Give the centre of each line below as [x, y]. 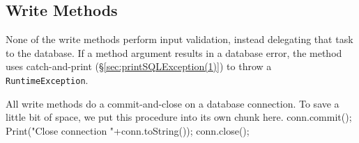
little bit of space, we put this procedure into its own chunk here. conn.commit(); [179, 117]
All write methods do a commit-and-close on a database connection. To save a [173, 103]
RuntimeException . [47, 79]
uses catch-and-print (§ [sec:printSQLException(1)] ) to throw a [139, 66]
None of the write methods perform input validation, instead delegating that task [179, 39]
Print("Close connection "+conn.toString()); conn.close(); [128, 130]
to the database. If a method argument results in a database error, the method [174, 52]
